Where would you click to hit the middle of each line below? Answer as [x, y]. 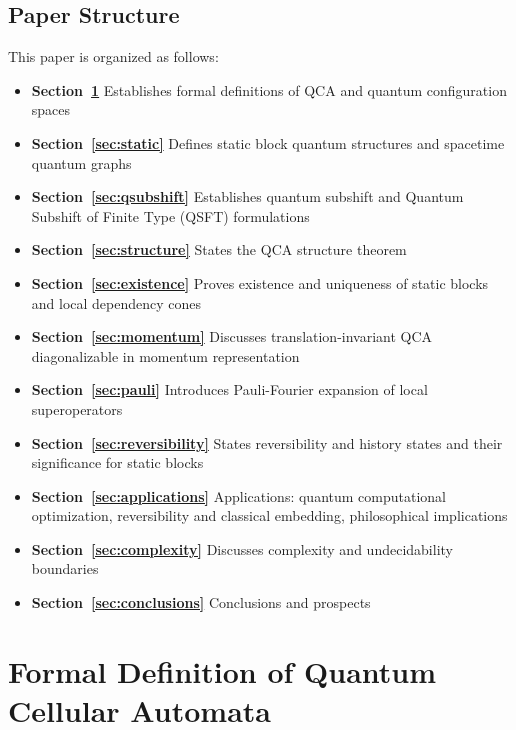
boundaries [65, 568]
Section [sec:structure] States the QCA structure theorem [219, 249]
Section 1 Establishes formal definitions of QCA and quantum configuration [269, 89]
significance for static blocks [117, 462]
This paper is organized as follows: [113, 56]
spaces [51, 109]
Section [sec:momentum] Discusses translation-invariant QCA [232, 336]
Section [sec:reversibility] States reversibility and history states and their [267, 442]
